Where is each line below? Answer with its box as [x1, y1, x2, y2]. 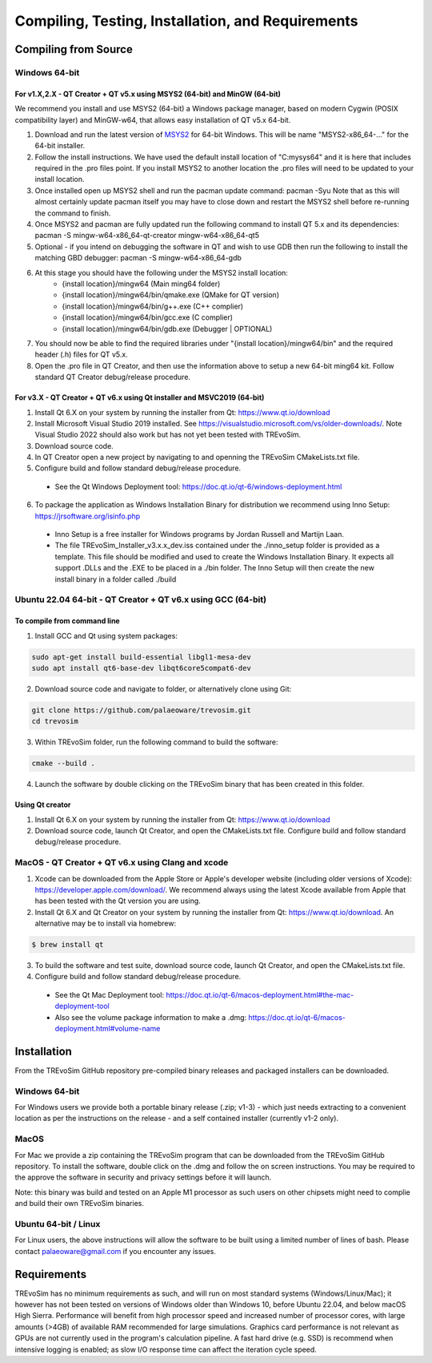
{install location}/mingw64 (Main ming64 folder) [62, 279, 221, 288]
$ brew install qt [31, 940, 104, 950]
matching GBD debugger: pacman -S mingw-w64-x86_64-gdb [34, 253, 242, 263]
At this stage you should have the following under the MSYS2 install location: [34, 268, 288, 277]
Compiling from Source [14, 42, 134, 56]
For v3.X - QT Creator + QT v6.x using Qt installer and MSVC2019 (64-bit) [14, 393, 265, 402]
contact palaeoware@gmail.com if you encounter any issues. [14, 1246, 216, 1256]
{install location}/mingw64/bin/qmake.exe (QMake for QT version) [62, 290, 280, 300]
